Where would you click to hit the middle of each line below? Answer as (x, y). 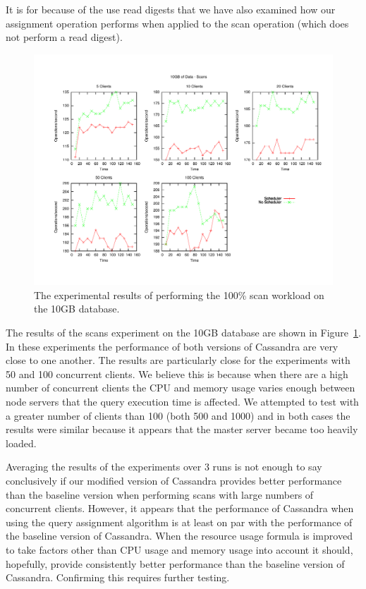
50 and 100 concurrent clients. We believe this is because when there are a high (177, 374)
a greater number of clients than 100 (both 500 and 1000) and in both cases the (178, 415)
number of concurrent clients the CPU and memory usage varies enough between (181, 388)
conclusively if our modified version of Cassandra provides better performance (174, 481)
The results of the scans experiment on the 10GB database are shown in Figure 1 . (183, 333)
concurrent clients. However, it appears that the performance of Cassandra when (180, 508)
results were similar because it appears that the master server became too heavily (182, 429)
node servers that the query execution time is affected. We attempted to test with (182, 402)
